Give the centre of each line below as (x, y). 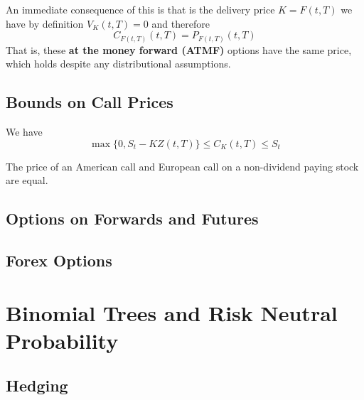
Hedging (37, 385)
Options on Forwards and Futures (132, 218)
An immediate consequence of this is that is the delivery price (140, 9)
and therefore (181, 23)
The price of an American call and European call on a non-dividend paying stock (182, 166)
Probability (62, 340)
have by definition (45, 23)
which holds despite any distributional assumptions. (118, 64)
